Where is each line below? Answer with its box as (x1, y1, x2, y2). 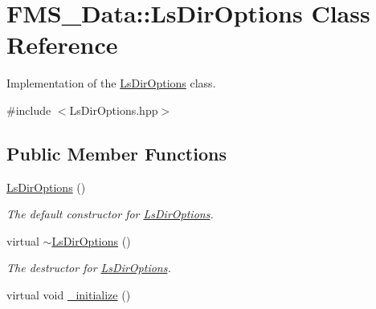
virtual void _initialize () (6, 287, 131, 303)
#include (6, 101, 51, 118)
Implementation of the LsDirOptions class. (6, 75, 216, 91)
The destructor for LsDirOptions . (6, 259, 171, 276)
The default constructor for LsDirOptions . (6, 205, 214, 222)
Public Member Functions (6, 140, 227, 165)
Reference (6, 28, 118, 61)
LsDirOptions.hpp (69, 101, 158, 118)
